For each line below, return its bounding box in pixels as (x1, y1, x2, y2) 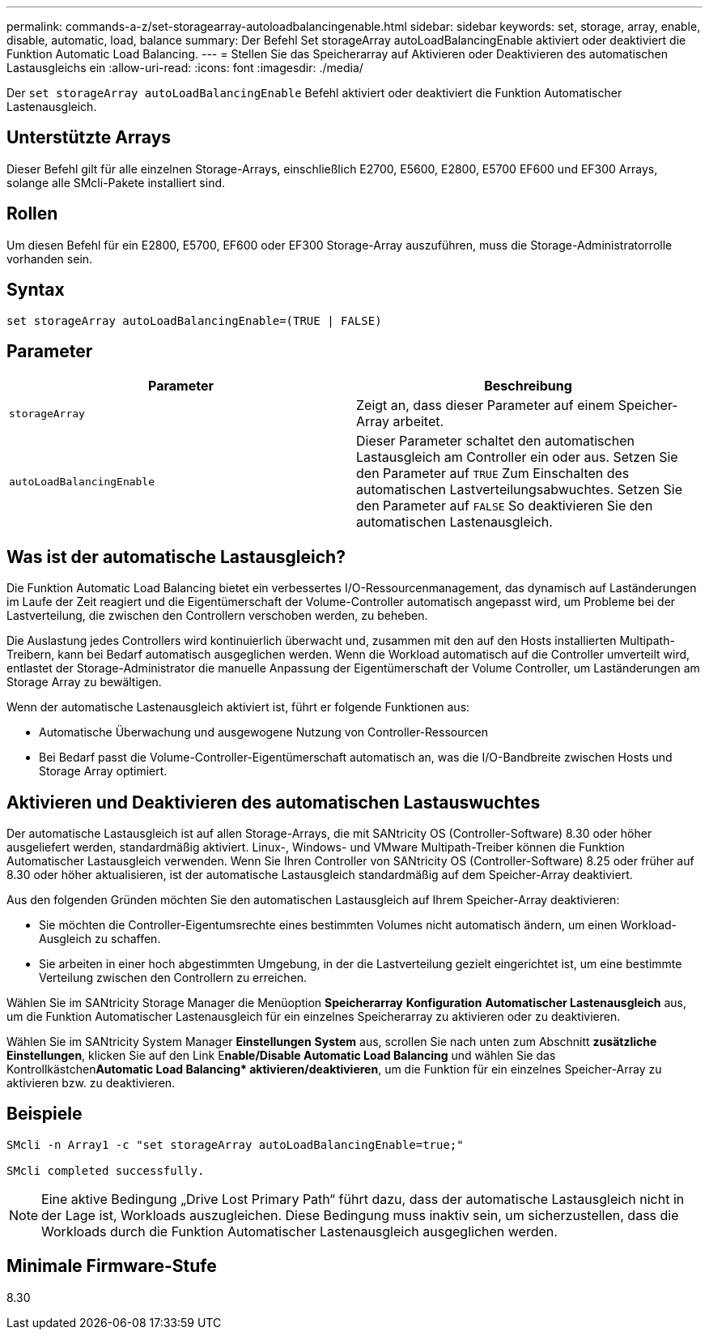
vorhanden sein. (6, 251, 93, 266)
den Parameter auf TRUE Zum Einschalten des (356, 465, 630, 482)
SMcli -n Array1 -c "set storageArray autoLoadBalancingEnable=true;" (6, 1138, 464, 1151)
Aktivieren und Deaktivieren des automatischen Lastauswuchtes (6, 792, 541, 813)
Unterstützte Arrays (6, 127, 172, 148)
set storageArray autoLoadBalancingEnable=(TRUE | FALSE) (6, 314, 382, 327)
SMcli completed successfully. (6, 1163, 205, 1177)
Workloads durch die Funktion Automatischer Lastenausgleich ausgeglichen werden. (41, 1223, 558, 1240)
